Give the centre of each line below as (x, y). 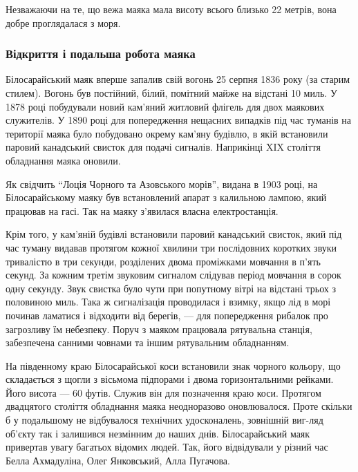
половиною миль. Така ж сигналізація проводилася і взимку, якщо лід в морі (168, 302)
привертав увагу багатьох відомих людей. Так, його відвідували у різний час (167, 447)
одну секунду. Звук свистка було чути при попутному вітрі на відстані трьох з (171, 288)
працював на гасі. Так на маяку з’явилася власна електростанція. (142, 210)
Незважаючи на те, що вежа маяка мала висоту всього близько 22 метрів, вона (171, 9)
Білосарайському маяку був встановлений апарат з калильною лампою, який (166, 197)
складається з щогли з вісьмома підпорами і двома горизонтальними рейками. (170, 379)
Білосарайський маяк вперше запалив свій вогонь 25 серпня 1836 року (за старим (178, 79)
